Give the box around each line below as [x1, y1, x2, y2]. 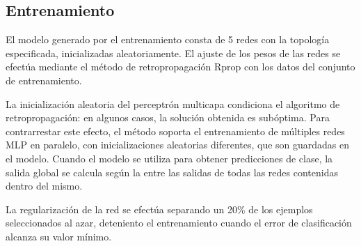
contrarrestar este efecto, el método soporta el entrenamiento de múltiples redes [6, 123, 345, 138]
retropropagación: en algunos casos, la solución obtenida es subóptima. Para [6, 110, 330, 125]
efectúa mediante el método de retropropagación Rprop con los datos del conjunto [6, 59, 355, 74]
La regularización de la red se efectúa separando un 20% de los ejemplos [6, 201, 313, 216]
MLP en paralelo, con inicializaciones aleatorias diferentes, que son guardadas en [6, 137, 350, 152]
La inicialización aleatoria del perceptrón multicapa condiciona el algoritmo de [6, 96, 340, 111]
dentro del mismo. [6, 178, 83, 193]
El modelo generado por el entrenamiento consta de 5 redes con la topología [6, 32, 330, 47]
